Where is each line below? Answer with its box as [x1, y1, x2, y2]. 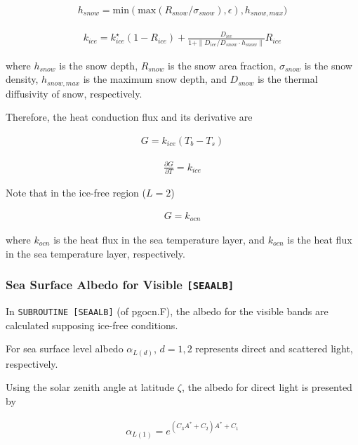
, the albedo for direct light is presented [181, 380, 352, 394]
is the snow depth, [59, 58, 138, 72]
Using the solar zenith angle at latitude [6, 380, 175, 394]
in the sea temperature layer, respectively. [6, 246, 185, 260]
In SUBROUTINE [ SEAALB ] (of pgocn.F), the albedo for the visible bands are [6, 303, 329, 318]
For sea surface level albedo [6, 341, 124, 356]
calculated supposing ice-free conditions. [6, 317, 178, 332]
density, [6, 72, 39, 86]
